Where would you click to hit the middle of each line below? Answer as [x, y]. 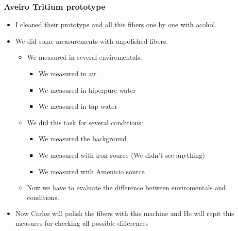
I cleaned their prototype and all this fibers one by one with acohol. [116, 25]
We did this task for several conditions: [85, 122]
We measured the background [83, 139]
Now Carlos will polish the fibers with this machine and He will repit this [125, 213]
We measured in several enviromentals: [85, 57]
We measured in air [68, 73]
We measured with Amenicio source [92, 171]
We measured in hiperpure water [87, 90]
